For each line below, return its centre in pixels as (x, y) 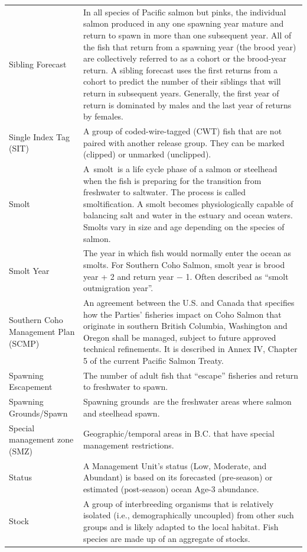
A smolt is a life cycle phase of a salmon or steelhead (180, 168)
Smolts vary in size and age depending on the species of (184, 226)
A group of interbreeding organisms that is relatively (178, 503)
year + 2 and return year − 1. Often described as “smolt (186, 276)
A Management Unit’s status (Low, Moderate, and (175, 465)
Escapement (31, 387)
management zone (41, 439)
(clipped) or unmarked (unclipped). (147, 154)
